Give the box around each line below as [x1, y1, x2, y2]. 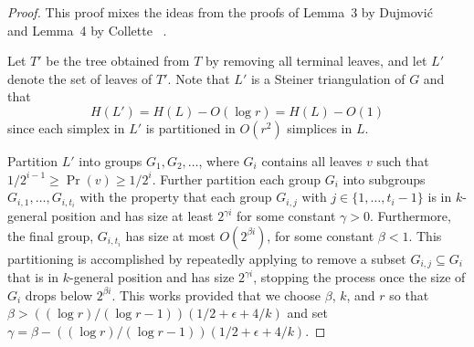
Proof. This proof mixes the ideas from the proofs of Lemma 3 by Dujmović [7, 3, 433, 21]
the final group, [7, 226, 94, 245]
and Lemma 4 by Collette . [7, 20, 167, 39]
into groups [79, 151, 142, 170]
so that [389, 285, 429, 304]
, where [198, 151, 239, 170]
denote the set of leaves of [7, 68, 153, 88]
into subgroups [342, 169, 426, 188]
